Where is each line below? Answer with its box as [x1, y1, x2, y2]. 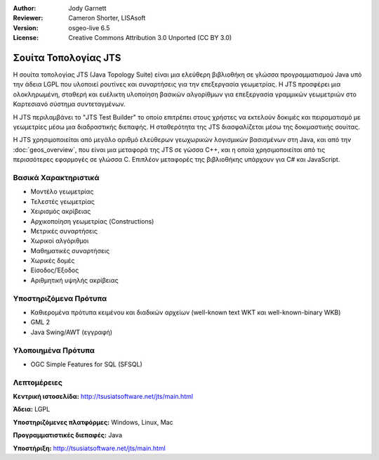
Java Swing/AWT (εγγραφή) [30, 328, 112, 336]
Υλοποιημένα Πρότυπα [13, 345, 95, 355]
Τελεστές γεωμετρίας [30, 197, 95, 205]
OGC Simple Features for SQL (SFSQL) [30, 359, 143, 369]
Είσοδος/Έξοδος [30, 266, 79, 274]
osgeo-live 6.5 [68, 23, 110, 32]
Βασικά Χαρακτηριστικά [13, 172, 100, 182]
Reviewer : [13, 14, 44, 23]
